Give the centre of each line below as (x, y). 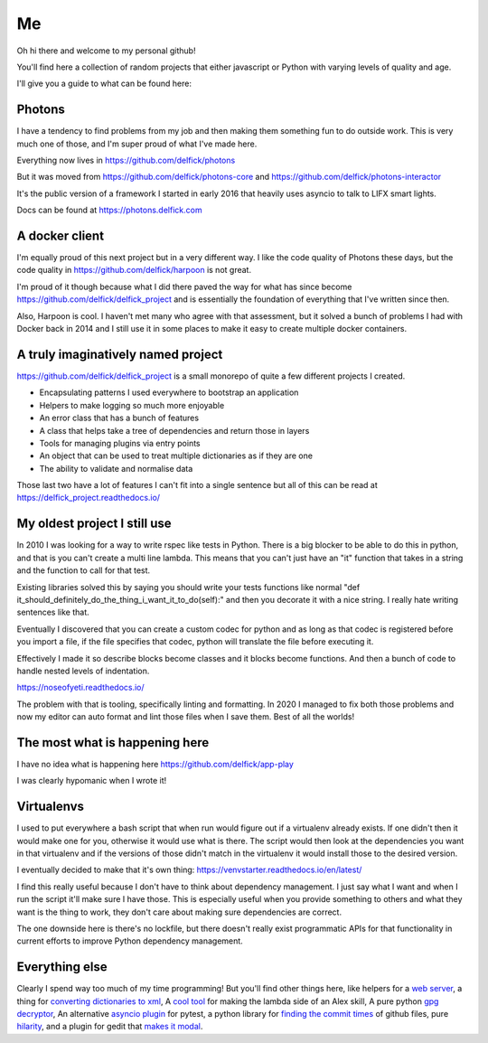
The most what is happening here (113, 742)
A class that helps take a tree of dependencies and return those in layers (174, 430)
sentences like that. (53, 612)
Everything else (62, 967)
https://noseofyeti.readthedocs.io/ (80, 688)
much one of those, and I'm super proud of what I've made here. (137, 144)
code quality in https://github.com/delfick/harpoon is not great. (134, 270)
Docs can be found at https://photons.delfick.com (109, 210)
